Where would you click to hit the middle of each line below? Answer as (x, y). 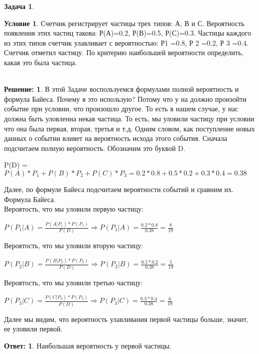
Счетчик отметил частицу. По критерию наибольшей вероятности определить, (124, 52)
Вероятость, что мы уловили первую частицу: (74, 209)
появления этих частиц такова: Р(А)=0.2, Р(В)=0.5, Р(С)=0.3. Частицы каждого (128, 33)
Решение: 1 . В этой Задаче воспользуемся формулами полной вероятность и (121, 89)
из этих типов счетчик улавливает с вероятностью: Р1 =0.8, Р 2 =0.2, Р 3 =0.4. (126, 42)
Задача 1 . (19, 6)
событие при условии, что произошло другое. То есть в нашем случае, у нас (121, 109)
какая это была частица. (41, 62)
